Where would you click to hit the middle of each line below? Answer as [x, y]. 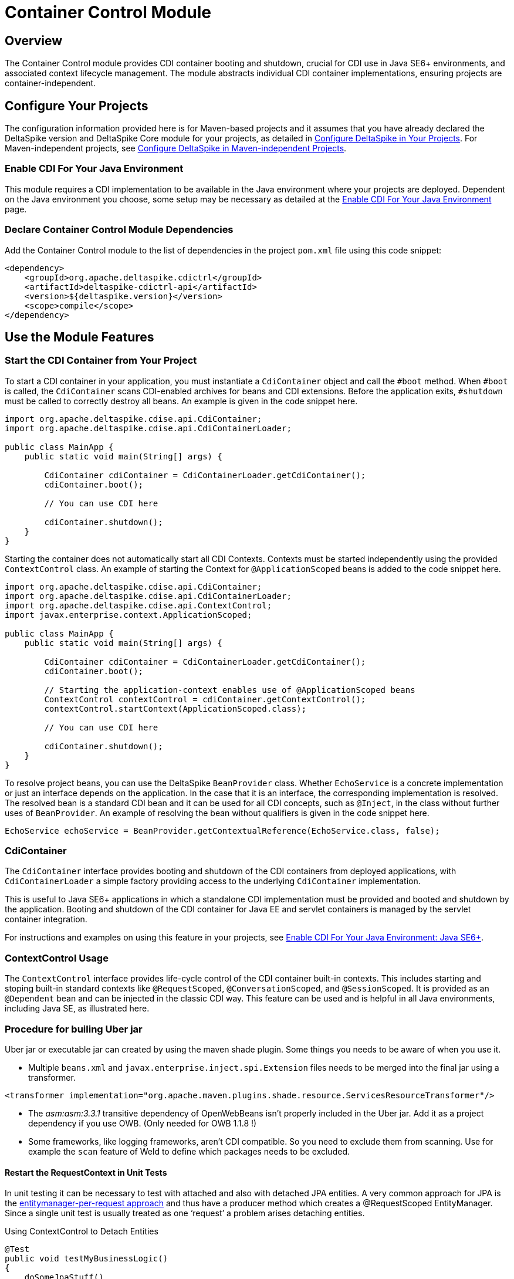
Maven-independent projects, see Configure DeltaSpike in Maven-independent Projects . [176, 148]
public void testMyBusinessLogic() [87, 1259]
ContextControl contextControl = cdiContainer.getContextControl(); [205, 699]
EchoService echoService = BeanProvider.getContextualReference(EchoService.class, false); [222, 830]
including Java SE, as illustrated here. [77, 1009]
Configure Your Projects [77, 106]
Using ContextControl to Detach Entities [82, 1231]
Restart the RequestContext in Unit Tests [86, 1172]
